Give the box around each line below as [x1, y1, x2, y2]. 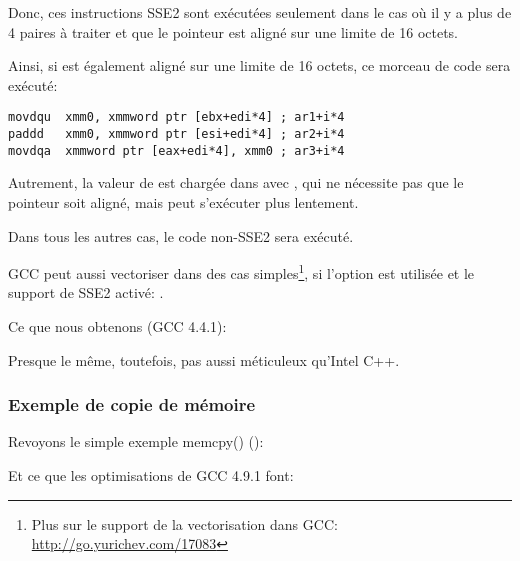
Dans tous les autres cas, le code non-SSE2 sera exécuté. [8, 225, 354, 246]
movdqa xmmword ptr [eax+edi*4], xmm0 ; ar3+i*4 [8, 143, 345, 158]
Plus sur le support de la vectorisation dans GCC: [31, 513, 338, 534]
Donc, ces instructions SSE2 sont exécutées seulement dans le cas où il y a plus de [8, 2, 512, 22]
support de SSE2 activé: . [8, 282, 164, 303]
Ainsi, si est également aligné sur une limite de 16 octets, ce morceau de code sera [8, 55, 511, 76]
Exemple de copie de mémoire [8, 392, 256, 417]
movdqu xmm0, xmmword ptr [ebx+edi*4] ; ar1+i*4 [8, 110, 345, 125]
